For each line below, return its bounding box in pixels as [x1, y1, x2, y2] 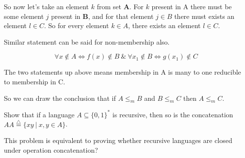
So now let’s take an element [4, 1, 89, 11]
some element [4, 11, 44, 21]
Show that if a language [4, 109, 75, 119]
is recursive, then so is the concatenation [112, 109, 233, 119]
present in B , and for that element [51, 11, 154, 21]
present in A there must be [151, 1, 232, 11]
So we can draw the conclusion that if [4, 93, 116, 103]
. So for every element [44, 20, 109, 31]
